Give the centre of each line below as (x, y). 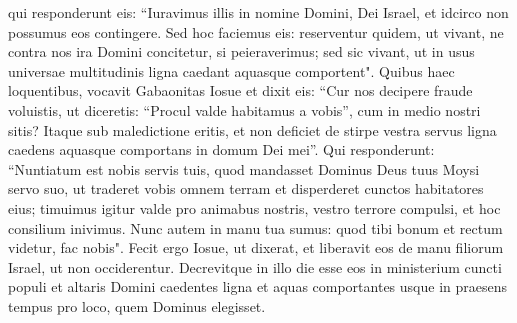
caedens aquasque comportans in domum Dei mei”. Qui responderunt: (221, 149)
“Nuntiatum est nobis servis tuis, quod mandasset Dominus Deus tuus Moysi (244, 168)
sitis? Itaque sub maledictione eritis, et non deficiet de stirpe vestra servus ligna (252, 129)
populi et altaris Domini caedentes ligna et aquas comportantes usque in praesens (257, 286)
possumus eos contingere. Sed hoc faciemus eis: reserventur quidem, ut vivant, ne (256, 31)
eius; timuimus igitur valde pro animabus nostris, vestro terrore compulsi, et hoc (254, 207)
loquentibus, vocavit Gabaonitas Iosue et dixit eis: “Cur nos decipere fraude (240, 90)
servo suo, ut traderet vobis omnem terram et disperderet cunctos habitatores (246, 188)
